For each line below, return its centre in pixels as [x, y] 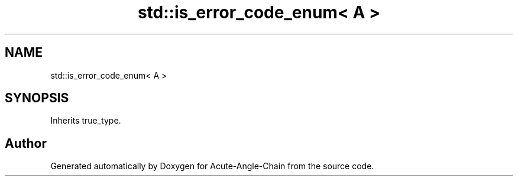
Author [26, 143]
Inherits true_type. [86, 121]
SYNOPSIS [37, 98]
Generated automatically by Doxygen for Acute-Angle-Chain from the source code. [212, 166]
